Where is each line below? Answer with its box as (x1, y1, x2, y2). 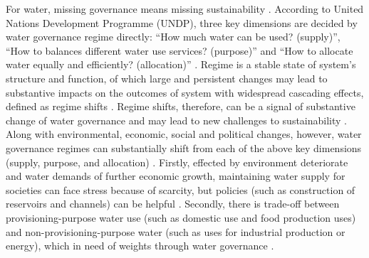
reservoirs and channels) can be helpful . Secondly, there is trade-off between (6, 196, 340, 211)
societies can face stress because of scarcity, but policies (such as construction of (6, 182, 355, 197)
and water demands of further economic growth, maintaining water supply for (6, 168, 345, 183)
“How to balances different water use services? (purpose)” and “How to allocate (6, 43, 353, 58)
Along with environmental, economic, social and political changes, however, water (6, 127, 362, 141)
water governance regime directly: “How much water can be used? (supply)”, (6, 29, 341, 44)
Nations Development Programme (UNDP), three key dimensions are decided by (6, 15, 358, 30)
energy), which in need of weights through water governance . (6, 238, 274, 253)
